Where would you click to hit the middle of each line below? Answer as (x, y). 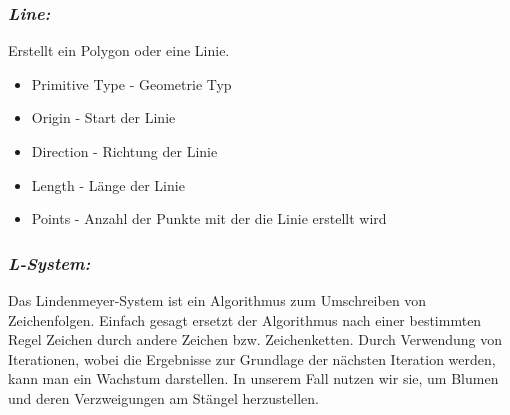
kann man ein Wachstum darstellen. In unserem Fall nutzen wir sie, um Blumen (253, 378)
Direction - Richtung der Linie (124, 151)
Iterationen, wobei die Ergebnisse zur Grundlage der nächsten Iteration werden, (252, 358)
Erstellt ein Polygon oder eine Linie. (119, 50)
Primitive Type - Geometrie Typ (131, 83)
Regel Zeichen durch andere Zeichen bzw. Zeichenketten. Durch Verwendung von (255, 339)
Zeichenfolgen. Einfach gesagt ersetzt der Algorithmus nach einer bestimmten (245, 319)
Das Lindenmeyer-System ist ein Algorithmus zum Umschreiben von (217, 300)
